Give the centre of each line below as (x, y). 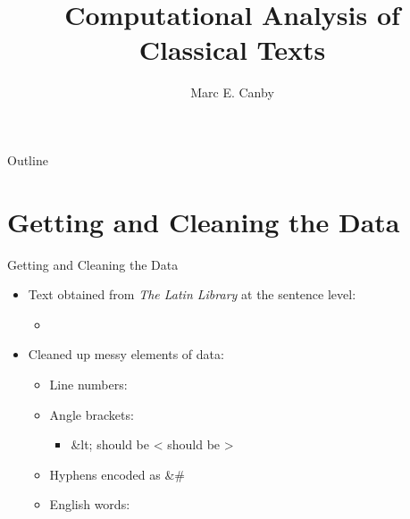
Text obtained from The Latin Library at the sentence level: (192, 294)
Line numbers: (88, 384)
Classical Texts (232, 50)
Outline (28, 159)
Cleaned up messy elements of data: (126, 354)
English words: (90, 504)
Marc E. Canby (232, 92)
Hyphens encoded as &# (117, 474)
